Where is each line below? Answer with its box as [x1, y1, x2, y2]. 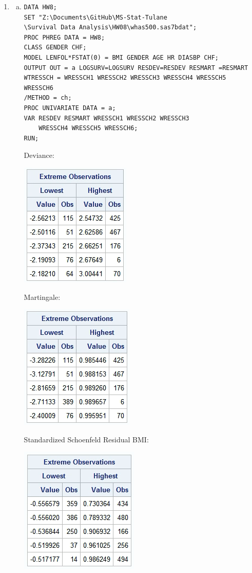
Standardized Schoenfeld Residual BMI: [24, 434, 149, 444]
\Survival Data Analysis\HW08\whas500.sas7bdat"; [24, 24, 197, 31]
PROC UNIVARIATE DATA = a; [24, 104, 116, 112]
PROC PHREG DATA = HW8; [24, 33, 105, 41]
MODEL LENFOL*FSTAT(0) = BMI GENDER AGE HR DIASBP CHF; [24, 53, 219, 61]
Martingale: [24, 291, 61, 302]
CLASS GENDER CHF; [24, 44, 87, 51]
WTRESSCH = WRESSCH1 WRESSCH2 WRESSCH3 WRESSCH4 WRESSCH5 [24, 74, 226, 82]
